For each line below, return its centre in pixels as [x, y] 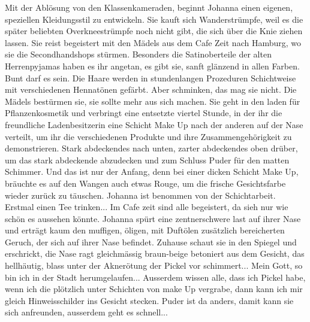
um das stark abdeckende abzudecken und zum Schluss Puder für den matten [147, 160]
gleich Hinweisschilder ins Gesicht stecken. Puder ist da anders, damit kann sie [149, 300]
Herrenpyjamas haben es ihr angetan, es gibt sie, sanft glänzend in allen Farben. [152, 66]
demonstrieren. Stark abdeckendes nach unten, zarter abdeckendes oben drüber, [151, 148]
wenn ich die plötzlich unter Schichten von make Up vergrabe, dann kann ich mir [154, 289]
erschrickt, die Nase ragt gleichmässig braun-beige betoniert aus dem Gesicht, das [155, 253]
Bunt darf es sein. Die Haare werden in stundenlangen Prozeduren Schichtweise [151, 78]
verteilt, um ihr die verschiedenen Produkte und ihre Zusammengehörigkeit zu [148, 136]
